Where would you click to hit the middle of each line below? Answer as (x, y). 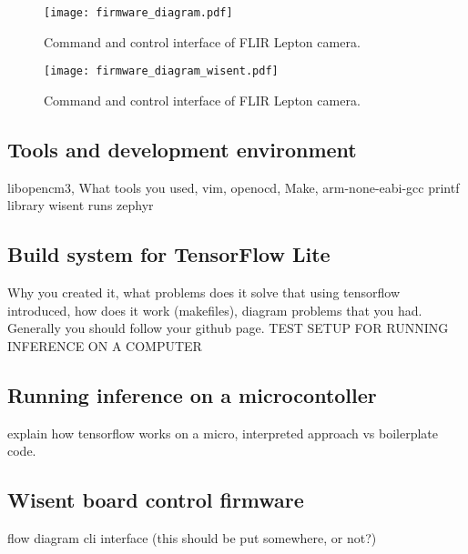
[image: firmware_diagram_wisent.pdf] (161, 71)
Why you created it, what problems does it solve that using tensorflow (203, 292)
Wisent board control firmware (156, 500)
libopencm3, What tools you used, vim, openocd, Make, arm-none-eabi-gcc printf (234, 187)
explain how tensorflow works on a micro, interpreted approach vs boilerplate (223, 433)
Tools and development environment (182, 149)
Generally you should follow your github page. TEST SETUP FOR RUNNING (228, 328)
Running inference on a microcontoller (192, 394)
